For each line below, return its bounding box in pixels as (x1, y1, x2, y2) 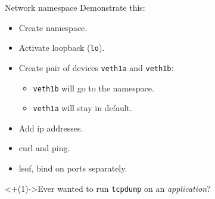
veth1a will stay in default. (33, 102, 132, 114)
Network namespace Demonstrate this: (5, 1, 145, 13)
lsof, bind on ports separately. (18, 162, 127, 174)
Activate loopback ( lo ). (18, 41, 105, 54)
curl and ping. (18, 142, 70, 154)
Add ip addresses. (18, 121, 83, 134)
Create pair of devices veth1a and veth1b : (18, 61, 174, 74)
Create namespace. (18, 21, 88, 33)
